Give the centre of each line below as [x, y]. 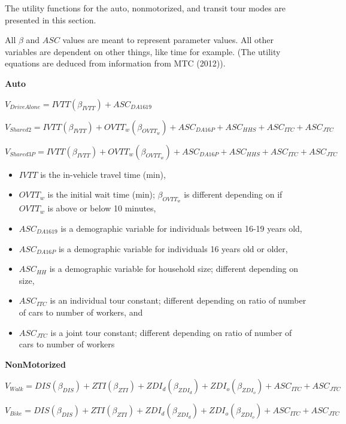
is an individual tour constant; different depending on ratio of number [178, 300]
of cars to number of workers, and [81, 312]
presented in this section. [51, 19]
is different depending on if [233, 194]
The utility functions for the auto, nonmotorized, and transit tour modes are [145, 8]
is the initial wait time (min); [101, 194]
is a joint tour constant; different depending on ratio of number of [171, 332]
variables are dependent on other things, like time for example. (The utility [143, 51]
